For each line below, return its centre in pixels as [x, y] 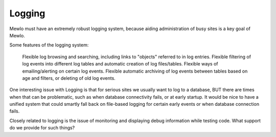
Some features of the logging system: [49, 45]
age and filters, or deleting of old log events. [69, 78]
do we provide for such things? [42, 128]
